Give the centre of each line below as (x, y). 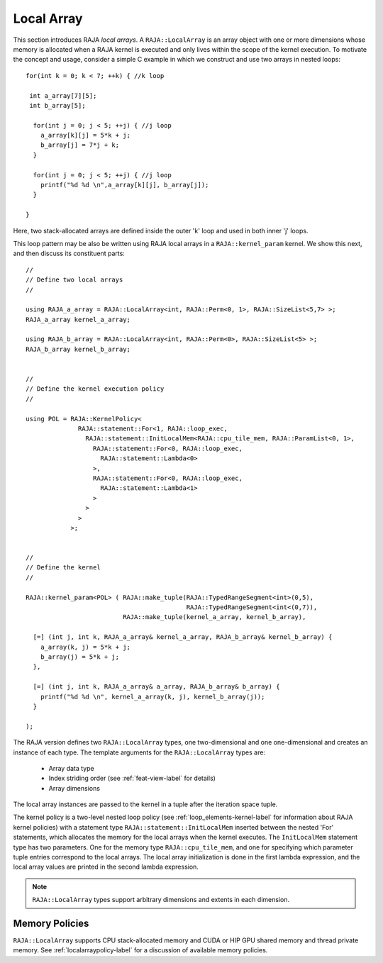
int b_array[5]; (57, 105)
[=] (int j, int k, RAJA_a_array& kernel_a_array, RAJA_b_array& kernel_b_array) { (183, 637)
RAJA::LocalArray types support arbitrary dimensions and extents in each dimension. (161, 900)
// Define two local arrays (74, 280)
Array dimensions (74, 788)
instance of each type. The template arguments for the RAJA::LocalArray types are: (139, 752)
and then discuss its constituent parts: (69, 254)
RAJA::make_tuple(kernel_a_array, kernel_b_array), (215, 617)
